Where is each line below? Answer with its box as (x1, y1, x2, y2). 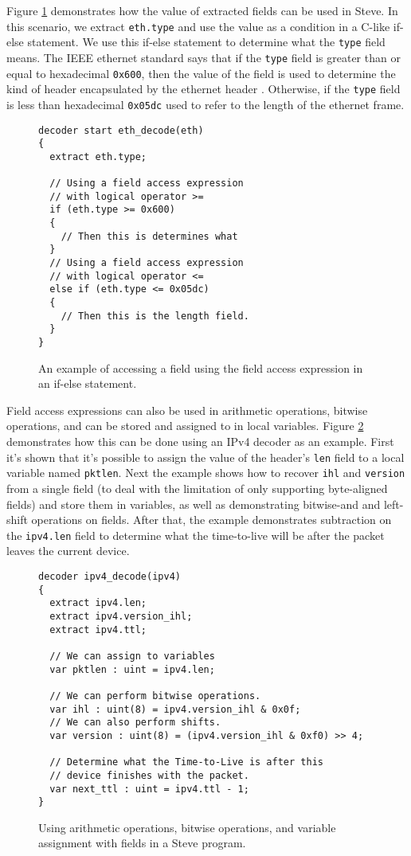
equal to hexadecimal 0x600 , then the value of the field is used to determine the (6, 64, 396, 81)
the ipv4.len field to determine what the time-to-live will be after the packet (6, 526, 385, 543)
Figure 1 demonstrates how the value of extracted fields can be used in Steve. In (6, 2, 398, 18)
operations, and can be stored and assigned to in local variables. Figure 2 (6, 417, 364, 434)
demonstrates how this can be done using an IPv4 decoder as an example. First (6, 433, 394, 450)
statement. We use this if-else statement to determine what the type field (27, 33, 386, 50)
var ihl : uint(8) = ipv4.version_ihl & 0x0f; (49, 703, 301, 715)
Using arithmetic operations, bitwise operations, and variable (38, 819, 336, 835)
